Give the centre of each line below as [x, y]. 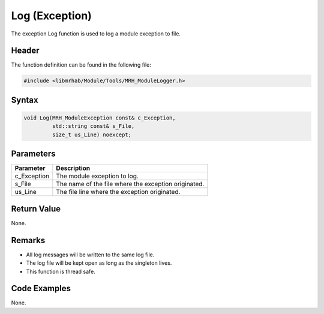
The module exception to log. [97, 176]
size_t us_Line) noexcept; [92, 134]
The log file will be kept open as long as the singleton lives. [99, 263]
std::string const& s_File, [93, 126]
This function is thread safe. [61, 271]
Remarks [28, 240]
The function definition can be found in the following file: [81, 65]
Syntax [25, 100]
